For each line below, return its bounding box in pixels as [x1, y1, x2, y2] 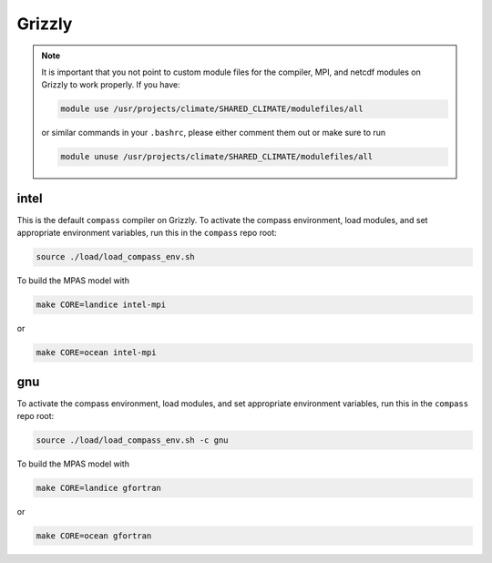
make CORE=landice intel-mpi [36, 300, 167, 310]
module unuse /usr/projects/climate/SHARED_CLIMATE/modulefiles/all [60, 151, 374, 162]
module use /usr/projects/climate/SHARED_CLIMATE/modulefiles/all [60, 104, 364, 114]
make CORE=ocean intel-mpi [36, 347, 157, 358]
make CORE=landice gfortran [36, 483, 161, 493]
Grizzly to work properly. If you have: [41, 79, 181, 90]
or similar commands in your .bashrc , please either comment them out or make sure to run [41, 128, 386, 138]
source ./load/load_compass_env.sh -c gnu [36, 435, 229, 445]
